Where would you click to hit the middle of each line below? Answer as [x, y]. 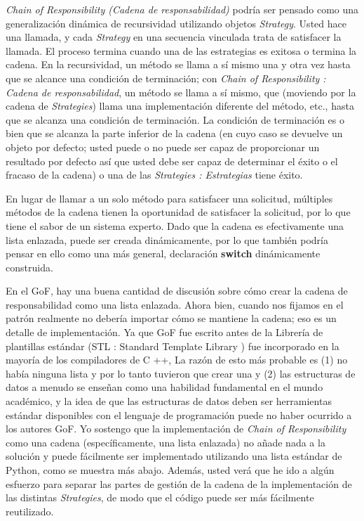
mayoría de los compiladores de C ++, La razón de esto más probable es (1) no [177, 360]
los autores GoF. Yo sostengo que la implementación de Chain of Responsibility [176, 429]
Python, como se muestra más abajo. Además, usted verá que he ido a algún [170, 470]
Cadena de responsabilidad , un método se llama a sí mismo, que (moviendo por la [181, 92]
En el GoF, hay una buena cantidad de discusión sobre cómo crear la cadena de [177, 291]
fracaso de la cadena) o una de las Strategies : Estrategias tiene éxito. [154, 175]
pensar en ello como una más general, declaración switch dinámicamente [163, 253]
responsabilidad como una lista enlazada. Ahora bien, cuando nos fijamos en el [175, 304]
